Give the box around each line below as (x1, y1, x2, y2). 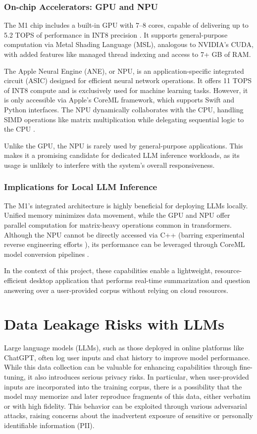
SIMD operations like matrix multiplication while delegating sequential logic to (4, 114, 244, 124)
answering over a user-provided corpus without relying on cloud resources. (4, 285, 228, 295)
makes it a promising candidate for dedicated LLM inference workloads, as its (4, 150, 240, 160)
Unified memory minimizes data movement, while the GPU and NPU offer (4, 210, 230, 220)
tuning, (4, 372, 26, 382)
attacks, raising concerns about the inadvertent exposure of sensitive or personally (4, 410, 253, 421)
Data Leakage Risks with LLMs (4, 314, 224, 334)
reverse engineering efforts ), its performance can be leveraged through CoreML (4, 239, 245, 249)
